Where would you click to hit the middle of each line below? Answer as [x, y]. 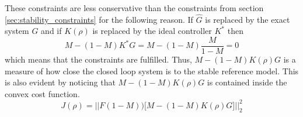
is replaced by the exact [248, 19]
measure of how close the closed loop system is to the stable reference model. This [152, 70]
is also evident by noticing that [60, 82]
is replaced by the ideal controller [152, 31]
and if [51, 31]
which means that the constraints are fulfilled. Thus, [98, 59]
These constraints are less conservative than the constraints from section [134, 8]
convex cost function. [42, 93]
